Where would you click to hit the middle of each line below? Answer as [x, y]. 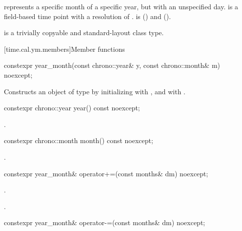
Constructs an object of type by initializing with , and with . [95, 91]
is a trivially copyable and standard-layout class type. [84, 32]
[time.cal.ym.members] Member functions [64, 49]
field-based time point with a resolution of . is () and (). [88, 16]
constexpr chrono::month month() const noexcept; [79, 140]
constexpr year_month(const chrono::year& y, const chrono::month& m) [112, 65]
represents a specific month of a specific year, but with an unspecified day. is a [121, 6]
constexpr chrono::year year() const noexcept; [72, 108]
